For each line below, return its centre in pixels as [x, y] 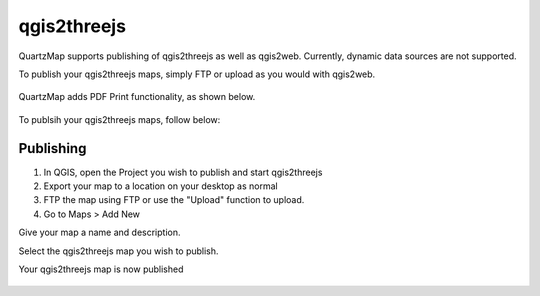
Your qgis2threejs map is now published [101, 269]
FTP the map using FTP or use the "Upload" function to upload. [174, 200]
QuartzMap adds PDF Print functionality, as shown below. [137, 97]
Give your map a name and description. [99, 232]
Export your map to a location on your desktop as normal [161, 186]
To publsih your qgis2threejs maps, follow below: [119, 119]
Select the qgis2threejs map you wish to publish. [118, 251]
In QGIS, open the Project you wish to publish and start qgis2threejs [183, 172]
